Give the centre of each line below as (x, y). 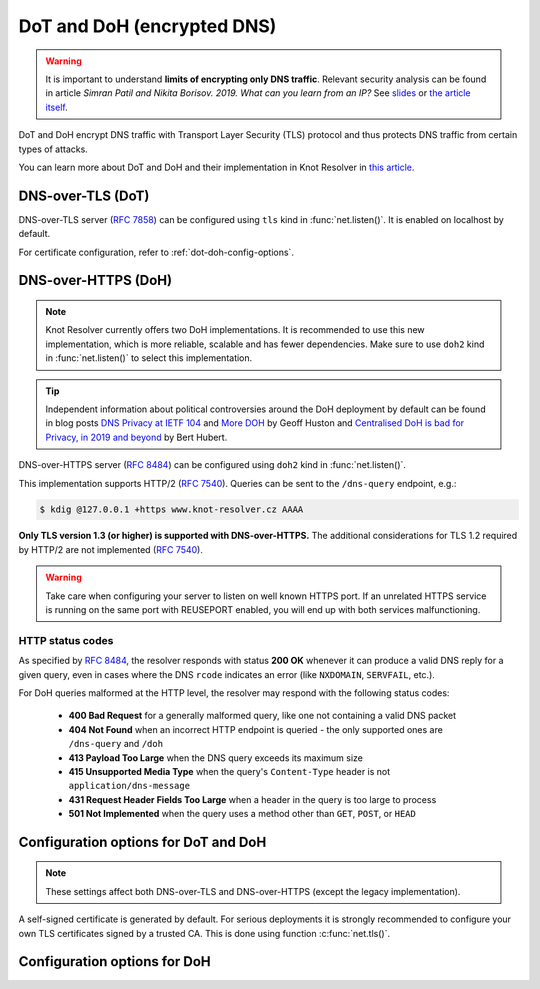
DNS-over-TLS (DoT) (84, 195)
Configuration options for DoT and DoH (142, 841)
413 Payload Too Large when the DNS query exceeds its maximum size (216, 757)
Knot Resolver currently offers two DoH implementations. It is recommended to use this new (235, 330)
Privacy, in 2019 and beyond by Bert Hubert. (136, 437)
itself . (57, 107)
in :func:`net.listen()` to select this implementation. (149, 358)
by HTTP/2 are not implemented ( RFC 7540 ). (111, 549)
